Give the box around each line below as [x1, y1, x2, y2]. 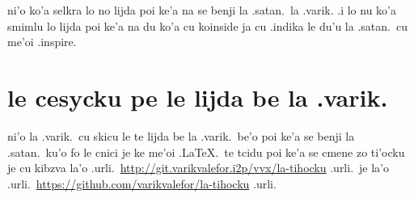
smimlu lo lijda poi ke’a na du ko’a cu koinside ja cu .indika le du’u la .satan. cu [7, 17, 408, 34]
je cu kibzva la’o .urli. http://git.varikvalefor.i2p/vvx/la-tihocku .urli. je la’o [7, 159, 389, 176]
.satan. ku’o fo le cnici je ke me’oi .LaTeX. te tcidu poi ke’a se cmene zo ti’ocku [7, 143, 405, 160]
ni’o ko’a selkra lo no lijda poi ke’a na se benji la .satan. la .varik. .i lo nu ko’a [7, 2, 397, 18]
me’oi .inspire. [7, 33, 77, 50]
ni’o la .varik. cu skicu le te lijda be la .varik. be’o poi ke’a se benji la [7, 127, 355, 144]
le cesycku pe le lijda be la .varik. [7, 80, 388, 113]
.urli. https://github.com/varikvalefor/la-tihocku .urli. [7, 175, 277, 192]
